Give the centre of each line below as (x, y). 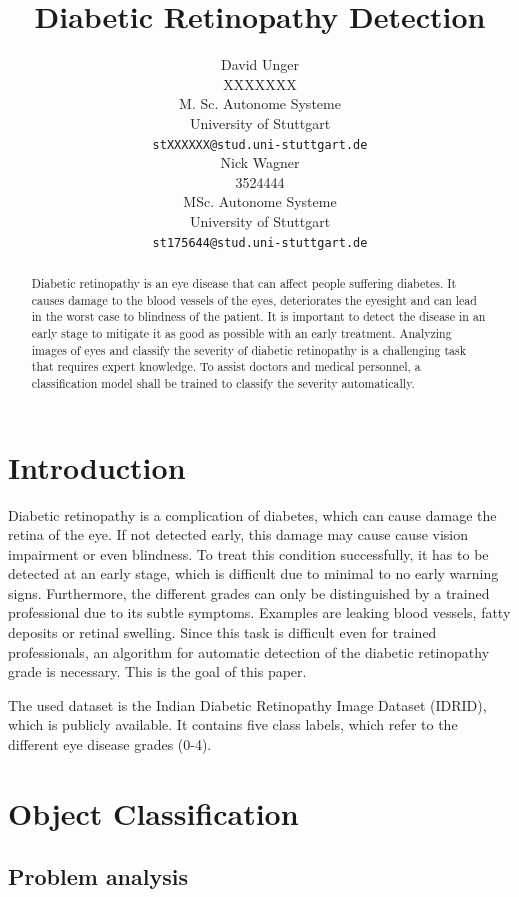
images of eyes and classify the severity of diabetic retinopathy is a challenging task (248, 349)
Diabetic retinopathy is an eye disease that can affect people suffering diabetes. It (244, 282)
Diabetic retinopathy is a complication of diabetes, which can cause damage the (252, 514)
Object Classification (153, 812)
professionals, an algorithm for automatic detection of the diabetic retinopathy (249, 651)
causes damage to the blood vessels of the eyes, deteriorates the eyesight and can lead (254, 299)
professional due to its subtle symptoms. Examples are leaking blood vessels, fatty (259, 612)
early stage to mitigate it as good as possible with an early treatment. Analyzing (241, 332)
